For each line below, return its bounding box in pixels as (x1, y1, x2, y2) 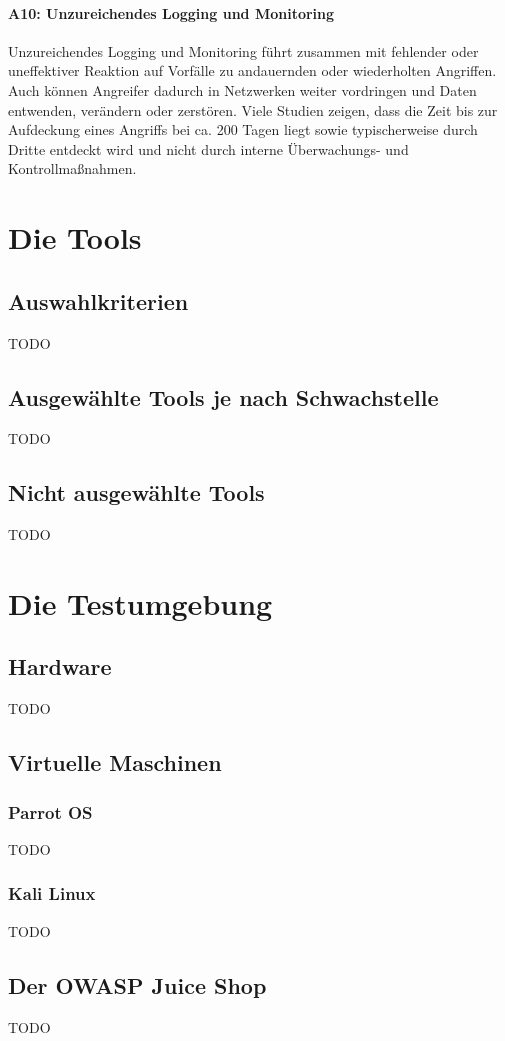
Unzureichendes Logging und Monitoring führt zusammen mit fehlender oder (8, 40, 479, 61)
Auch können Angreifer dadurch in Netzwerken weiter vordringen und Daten (8, 79, 477, 100)
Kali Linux (8, 881, 96, 906)
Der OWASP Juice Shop (8, 969, 267, 1000)
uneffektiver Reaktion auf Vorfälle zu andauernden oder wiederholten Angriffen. (8, 60, 497, 81)
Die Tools (8, 217, 142, 258)
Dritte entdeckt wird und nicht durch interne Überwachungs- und (8, 138, 409, 159)
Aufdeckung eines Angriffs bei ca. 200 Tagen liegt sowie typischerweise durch (8, 119, 478, 140)
